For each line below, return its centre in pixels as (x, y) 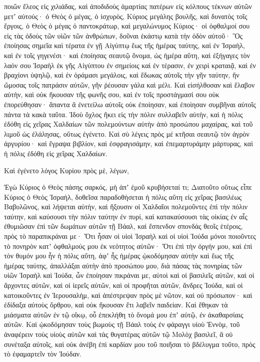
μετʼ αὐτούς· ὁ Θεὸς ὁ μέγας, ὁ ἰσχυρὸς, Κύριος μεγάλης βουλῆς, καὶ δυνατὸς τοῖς (126, 16)
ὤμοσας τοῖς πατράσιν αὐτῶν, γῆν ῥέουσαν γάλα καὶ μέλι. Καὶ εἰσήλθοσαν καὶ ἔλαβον (129, 84)
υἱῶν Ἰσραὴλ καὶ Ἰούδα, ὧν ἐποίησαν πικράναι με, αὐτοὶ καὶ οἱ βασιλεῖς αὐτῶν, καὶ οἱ (129, 275)
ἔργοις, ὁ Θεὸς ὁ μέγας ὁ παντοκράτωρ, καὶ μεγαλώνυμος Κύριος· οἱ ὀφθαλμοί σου (127, 26)
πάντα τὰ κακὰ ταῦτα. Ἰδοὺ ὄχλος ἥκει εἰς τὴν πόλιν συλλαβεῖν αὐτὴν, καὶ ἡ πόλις (123, 114)
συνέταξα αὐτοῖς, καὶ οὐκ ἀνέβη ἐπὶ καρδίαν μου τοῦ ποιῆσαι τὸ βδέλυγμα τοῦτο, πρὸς (130, 344)
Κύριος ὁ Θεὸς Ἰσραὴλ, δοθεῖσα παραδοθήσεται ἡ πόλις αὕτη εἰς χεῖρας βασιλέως (123, 197)
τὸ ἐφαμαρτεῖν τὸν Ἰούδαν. (43, 354)
